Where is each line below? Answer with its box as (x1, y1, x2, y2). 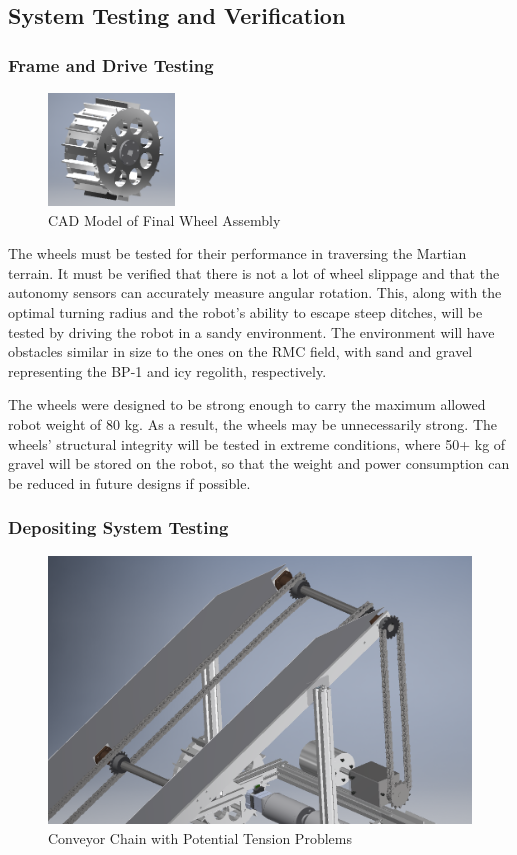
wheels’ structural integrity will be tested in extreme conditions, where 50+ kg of (8, 433, 506, 454)
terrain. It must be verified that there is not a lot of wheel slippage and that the (8, 262, 500, 283)
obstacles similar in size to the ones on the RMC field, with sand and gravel (8, 341, 473, 362)
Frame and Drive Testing (8, 52, 214, 77)
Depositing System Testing (8, 515, 229, 540)
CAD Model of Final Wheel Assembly (48, 209, 281, 230)
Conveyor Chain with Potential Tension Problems (48, 827, 352, 848)
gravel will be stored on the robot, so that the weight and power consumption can (8, 453, 510, 474)
